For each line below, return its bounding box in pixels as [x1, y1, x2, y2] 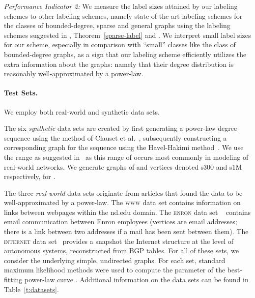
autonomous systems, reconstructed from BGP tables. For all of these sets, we [4, 245, 239, 256]
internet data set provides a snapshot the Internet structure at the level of [4, 236, 234, 246]
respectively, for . [4, 171, 56, 181]
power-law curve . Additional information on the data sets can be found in [25, 274, 249, 285]
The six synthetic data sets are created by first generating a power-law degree [4, 123, 237, 133]
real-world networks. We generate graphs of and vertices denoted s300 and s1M [4, 161, 242, 172]
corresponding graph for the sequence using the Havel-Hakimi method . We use [4, 142, 244, 152]
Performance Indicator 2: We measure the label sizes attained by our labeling [4, 1, 238, 11]
